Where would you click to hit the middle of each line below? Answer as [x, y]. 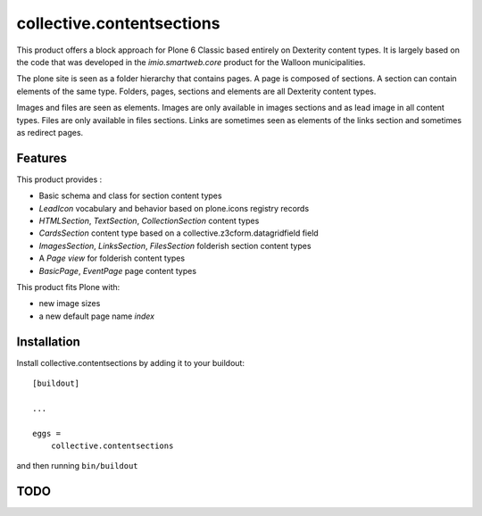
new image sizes [70, 304]
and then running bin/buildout [77, 466]
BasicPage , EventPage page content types [117, 270]
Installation [48, 341]
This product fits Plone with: [68, 287]
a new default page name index [97, 316]
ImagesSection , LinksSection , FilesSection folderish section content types [175, 246]
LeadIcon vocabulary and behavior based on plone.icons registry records [174, 208]
